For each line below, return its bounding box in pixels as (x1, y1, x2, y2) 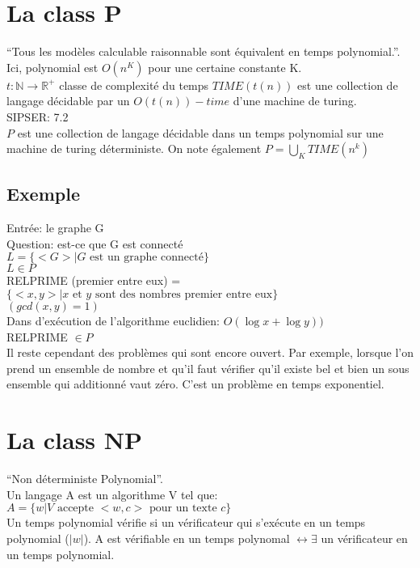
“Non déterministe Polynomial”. (6, 470, 163, 487)
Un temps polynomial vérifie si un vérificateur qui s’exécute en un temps (6, 514, 366, 531)
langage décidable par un (6, 92, 130, 109)
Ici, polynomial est (6, 58, 99, 75)
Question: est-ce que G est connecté (6, 235, 183, 252)
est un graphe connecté (90, 252, 204, 264)
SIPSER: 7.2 (6, 108, 69, 125)
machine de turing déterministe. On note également (6, 140, 262, 157)
